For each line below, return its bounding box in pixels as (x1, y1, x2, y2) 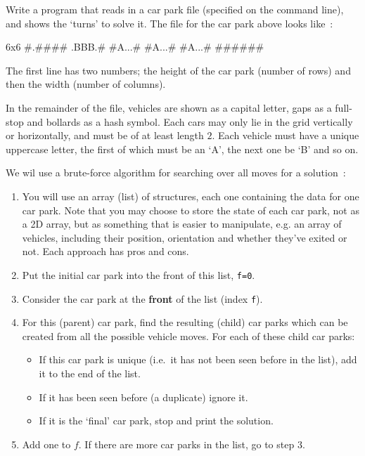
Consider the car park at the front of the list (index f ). (22, 291, 263, 306)
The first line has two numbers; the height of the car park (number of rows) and (6, 63, 351, 77)
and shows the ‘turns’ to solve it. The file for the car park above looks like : (6, 15, 333, 30)
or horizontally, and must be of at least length (6, 128, 204, 143)
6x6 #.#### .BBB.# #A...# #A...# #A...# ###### (6, 39, 264, 54)
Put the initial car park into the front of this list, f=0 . (22, 267, 255, 282)
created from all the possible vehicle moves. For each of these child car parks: (22, 328, 355, 343)
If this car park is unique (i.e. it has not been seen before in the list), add (39, 352, 357, 367)
